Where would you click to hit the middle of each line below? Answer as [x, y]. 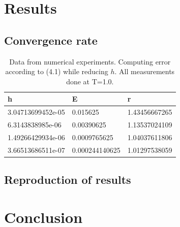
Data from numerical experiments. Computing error [90, 61]
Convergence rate [51, 40]
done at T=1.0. [90, 81]
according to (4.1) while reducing [57, 71]
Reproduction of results [68, 180]
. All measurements [145, 71]
